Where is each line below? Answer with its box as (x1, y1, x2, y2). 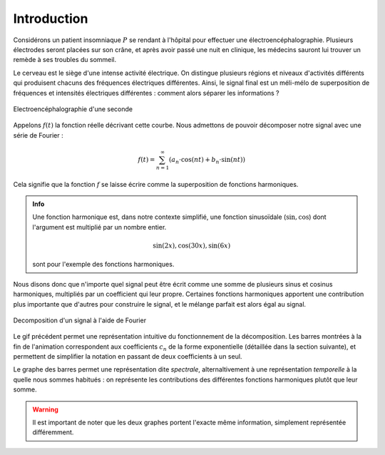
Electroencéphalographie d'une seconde (13, 104, 133, 113)
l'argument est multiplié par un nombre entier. (32, 223, 167, 231)
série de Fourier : (13, 131, 63, 139)
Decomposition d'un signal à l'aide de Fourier (13, 316, 146, 324)
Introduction (13, 11, 88, 26)
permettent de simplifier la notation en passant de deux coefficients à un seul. (13, 352, 242, 361)
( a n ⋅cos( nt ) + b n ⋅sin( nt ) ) (168, 155, 246, 165)
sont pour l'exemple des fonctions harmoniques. (32, 260, 175, 269)
